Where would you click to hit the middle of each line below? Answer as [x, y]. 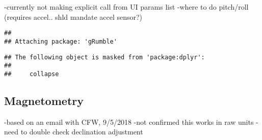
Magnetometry [44, 100]
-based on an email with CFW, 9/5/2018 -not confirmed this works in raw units [129, 121]
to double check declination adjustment [82, 132]
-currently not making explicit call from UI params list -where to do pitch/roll [126, 7]
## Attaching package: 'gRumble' [61, 41]
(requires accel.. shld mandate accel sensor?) [73, 16]
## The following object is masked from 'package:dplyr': [104, 57]
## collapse [32, 74]
